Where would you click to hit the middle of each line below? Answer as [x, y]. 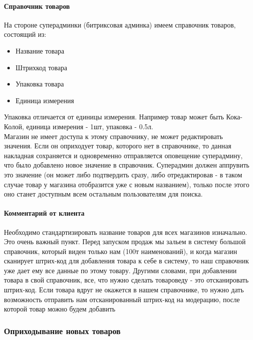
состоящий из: [25, 34]
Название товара [40, 50]
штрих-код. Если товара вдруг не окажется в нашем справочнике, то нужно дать [124, 290]
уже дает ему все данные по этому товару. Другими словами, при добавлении [120, 270]
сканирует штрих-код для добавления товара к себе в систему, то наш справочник [126, 261]
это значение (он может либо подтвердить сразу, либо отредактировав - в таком [123, 174]
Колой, [14, 126]
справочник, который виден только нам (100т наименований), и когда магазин [121, 251]
